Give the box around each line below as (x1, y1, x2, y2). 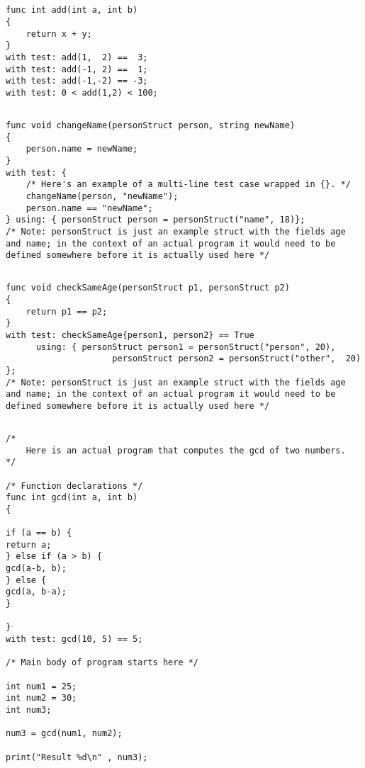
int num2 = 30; (6, 693, 77, 704)
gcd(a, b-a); (6, 587, 67, 597)
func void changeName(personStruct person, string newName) (6, 120, 296, 131)
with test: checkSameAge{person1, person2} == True (6, 329, 254, 340)
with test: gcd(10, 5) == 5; (6, 634, 143, 645)
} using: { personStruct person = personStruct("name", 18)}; (6, 215, 305, 225)
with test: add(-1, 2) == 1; (6, 64, 148, 74)
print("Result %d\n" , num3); (6, 752, 148, 762)
